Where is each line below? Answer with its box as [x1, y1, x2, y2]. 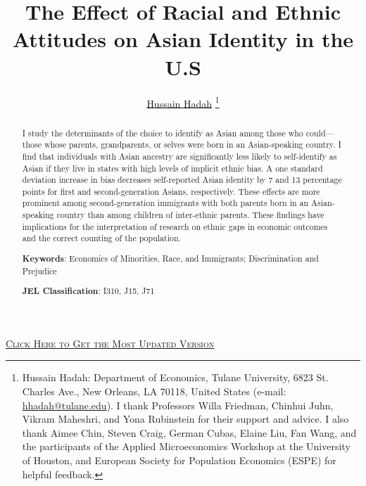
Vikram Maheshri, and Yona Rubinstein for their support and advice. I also [22, 411, 349, 426]
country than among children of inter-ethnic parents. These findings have [56, 209, 324, 221]
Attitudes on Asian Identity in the [12, 25, 354, 53]
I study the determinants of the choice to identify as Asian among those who [22, 127, 303, 139]
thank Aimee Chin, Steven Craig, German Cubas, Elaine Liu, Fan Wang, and [22, 425, 357, 440]
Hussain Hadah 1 [146, 94, 220, 110]
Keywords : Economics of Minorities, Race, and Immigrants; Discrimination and [22, 252, 319, 264]
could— [305, 127, 334, 139]
